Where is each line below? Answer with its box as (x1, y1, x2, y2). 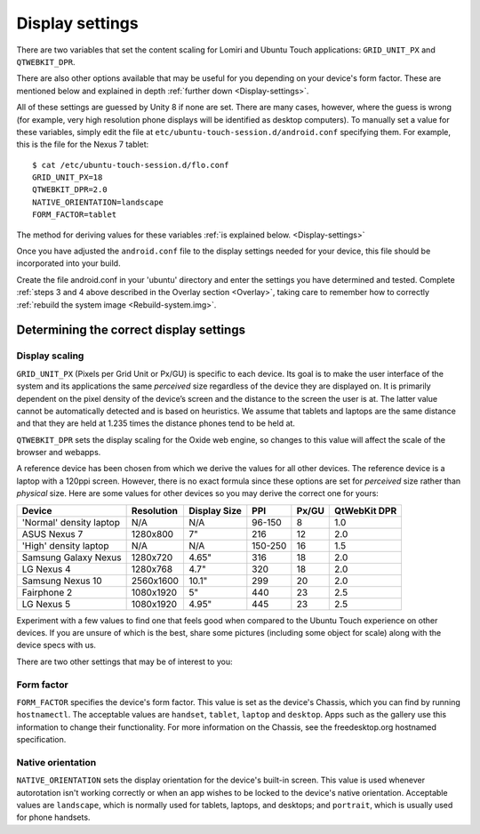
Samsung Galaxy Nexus (21, 551, 122, 564)
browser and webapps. (16, 447, 101, 458)
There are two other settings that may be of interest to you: (16, 656, 233, 667)
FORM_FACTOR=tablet (32, 210, 117, 220)
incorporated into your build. (16, 258, 121, 269)
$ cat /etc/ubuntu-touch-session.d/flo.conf (32, 160, 230, 170)
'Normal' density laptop (21, 516, 120, 528)
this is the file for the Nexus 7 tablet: (16, 139, 149, 150)
